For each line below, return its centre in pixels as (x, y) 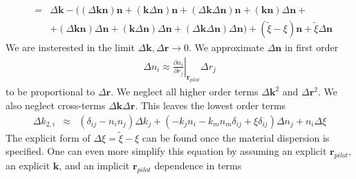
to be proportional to (50, 92)
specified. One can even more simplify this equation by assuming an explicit (166, 151)
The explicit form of (48, 137)
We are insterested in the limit (70, 47)
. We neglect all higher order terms (185, 92)
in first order (311, 47)
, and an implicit (94, 166)
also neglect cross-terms (56, 105)
